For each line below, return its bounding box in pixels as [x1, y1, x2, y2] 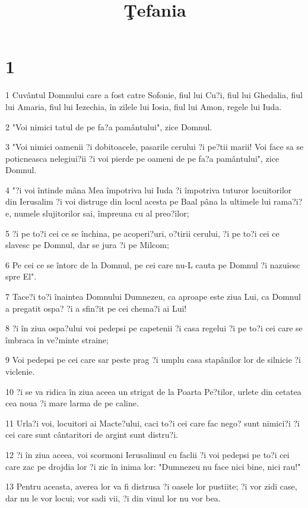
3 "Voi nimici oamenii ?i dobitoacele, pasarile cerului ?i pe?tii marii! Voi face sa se [5, 140, 304, 153]
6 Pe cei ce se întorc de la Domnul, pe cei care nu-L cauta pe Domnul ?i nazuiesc [5, 258, 300, 271]
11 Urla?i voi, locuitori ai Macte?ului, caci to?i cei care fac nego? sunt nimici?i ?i [5, 416, 300, 429]
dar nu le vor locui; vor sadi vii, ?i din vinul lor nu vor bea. [5, 491, 221, 504]
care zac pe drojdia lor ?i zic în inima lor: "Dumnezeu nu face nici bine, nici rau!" [5, 460, 301, 472]
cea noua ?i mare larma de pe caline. [5, 397, 139, 409]
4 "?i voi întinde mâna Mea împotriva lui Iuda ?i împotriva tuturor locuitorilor [5, 183, 292, 196]
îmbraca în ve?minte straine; [5, 333, 109, 346]
